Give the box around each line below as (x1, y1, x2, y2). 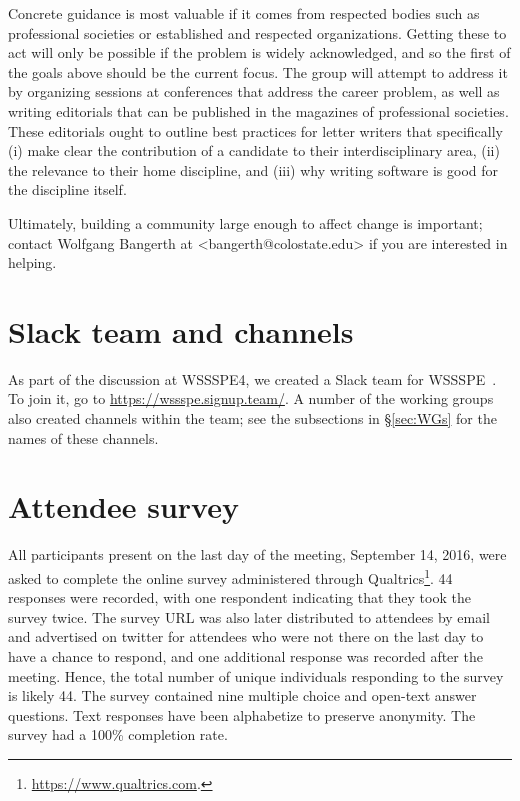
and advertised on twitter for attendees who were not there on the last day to (8, 626, 484, 647)
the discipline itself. (8, 179, 127, 200)
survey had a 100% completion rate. (8, 724, 228, 745)
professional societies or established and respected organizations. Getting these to (8, 22, 507, 43)
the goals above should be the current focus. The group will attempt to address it (8, 61, 508, 82)
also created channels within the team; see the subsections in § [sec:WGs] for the (8, 408, 497, 429)
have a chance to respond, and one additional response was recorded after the (8, 645, 483, 666)
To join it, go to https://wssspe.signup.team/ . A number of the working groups (8, 388, 494, 409)
